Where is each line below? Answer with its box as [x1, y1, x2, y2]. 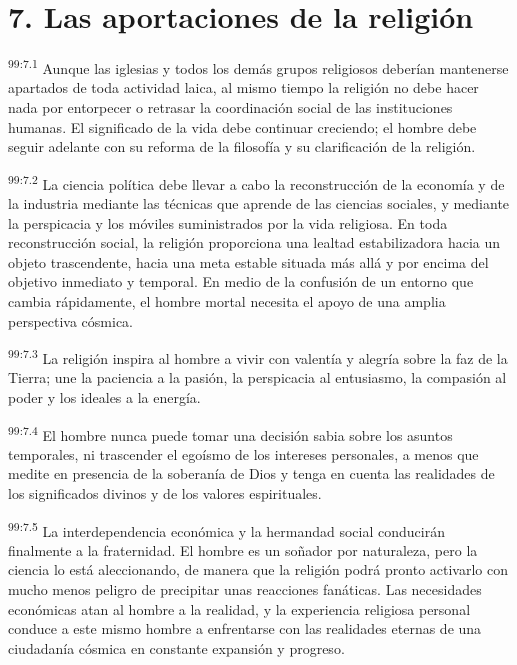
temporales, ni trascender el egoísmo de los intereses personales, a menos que [8, 443, 479, 464]
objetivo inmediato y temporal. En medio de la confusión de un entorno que [8, 271, 474, 292]
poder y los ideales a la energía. [8, 387, 201, 407]
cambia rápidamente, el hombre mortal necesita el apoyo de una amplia [8, 290, 446, 311]
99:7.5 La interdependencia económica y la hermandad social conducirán [8, 517, 445, 541]
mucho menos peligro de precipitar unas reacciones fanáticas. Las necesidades [8, 579, 482, 600]
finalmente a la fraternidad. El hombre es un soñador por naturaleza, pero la [8, 539, 478, 560]
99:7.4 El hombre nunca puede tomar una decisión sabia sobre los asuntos [8, 421, 453, 445]
